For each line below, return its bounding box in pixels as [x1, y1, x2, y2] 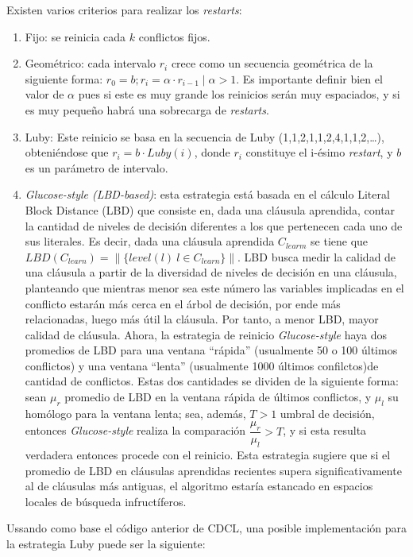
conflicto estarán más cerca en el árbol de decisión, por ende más [25, 295, 341, 311]
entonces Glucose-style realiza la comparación [25, 422, 246, 439]
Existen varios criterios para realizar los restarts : [6, 2, 242, 17]
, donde [194, 144, 230, 161]
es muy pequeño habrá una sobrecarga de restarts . [25, 101, 269, 118]
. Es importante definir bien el [236, 70, 383, 87]
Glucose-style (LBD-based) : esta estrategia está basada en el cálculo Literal [25, 186, 390, 203]
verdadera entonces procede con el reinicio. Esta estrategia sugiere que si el [25, 447, 391, 463]
